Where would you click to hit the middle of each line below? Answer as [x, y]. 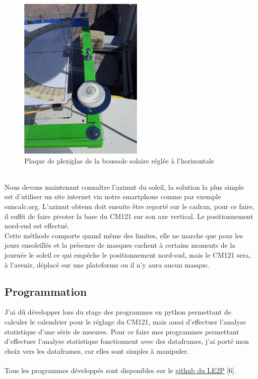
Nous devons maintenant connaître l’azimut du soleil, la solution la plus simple [124, 187]
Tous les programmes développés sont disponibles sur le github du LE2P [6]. [120, 370]
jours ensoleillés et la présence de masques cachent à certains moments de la [120, 245]
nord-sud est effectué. [37, 226]
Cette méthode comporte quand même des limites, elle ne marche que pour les [124, 235]
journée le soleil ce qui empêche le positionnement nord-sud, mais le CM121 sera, [128, 254]
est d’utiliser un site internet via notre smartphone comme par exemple [113, 196]
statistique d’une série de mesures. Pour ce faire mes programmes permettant [122, 331]
